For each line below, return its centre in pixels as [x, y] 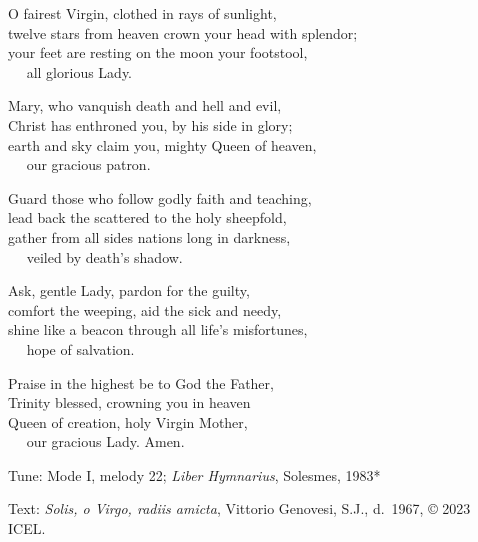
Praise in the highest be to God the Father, [141, 382]
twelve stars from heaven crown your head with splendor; [183, 32]
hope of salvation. [80, 348]
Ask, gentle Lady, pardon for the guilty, [129, 290]
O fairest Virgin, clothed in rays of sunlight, [142, 13]
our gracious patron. [88, 164]
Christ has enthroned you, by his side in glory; [150, 124]
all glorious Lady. [79, 71]
